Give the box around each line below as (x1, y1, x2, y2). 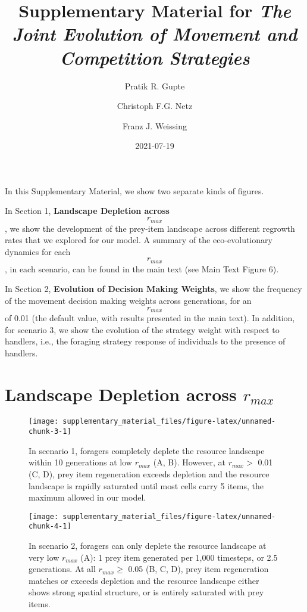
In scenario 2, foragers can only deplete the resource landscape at (29, 539, 267, 552)
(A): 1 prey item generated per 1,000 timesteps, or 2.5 (80, 551, 278, 563)
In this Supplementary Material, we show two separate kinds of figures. (5, 184, 264, 197)
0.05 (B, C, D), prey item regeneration (128, 563, 269, 575)
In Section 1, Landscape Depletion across (5, 204, 170, 217)
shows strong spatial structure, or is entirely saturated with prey (29, 586, 264, 598)
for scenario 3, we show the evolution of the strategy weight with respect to (5, 323, 280, 335)
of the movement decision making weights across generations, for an (5, 294, 252, 306)
